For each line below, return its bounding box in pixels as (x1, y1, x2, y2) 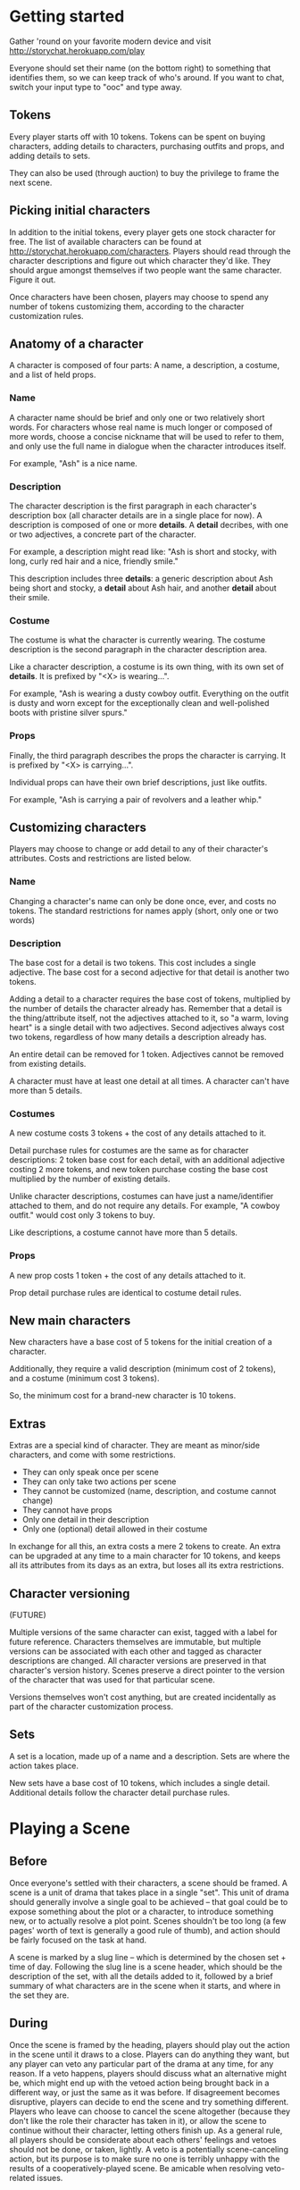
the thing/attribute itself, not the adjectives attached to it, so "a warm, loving (9, 1012, 288, 1023)
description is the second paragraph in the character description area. (9, 644, 268, 655)
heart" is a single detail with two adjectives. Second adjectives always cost (9, 1021, 285, 1033)
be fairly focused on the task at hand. (9, 1934, 147, 1945)
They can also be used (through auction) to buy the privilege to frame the (9, 167, 279, 178)
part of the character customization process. (9, 1701, 174, 1712)
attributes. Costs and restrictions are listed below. (9, 853, 192, 864)
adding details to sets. (9, 150, 91, 161)
